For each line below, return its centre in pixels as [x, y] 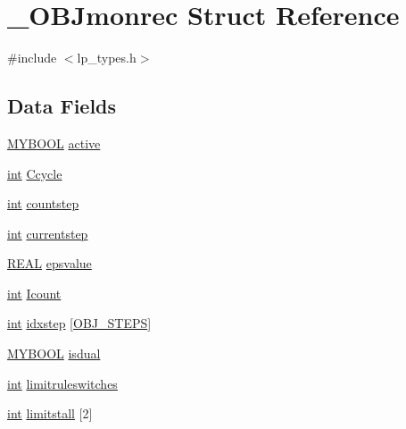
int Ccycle [35, 173]
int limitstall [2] [50, 413]
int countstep [43, 203]
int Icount [34, 293]
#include [32, 58]
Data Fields [62, 106]
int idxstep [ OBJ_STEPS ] [79, 323]
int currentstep [48, 233]
